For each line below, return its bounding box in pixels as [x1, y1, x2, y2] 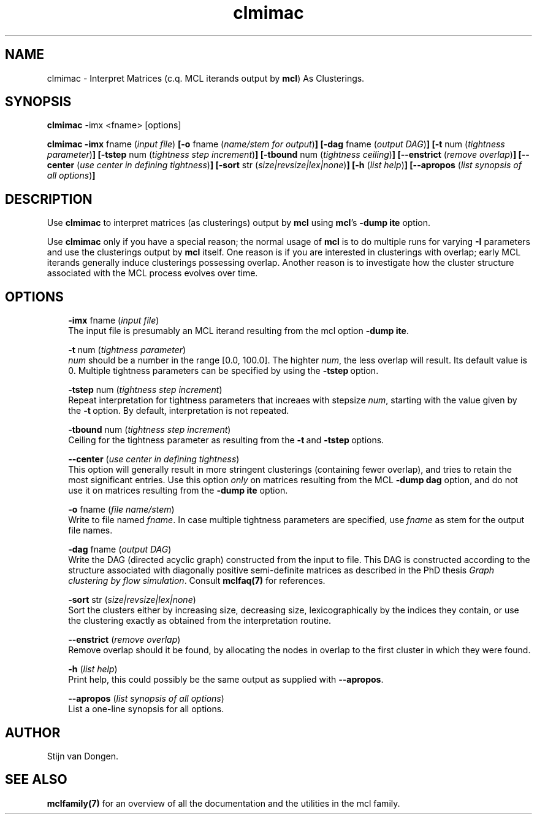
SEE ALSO [5, 772, 67, 788]
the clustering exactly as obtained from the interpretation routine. [68, 615, 332, 626]
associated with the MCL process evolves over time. [47, 268, 258, 279]
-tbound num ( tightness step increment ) [68, 424, 231, 435]
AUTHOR [5, 724, 61, 740]
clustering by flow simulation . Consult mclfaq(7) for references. [68, 575, 326, 586]
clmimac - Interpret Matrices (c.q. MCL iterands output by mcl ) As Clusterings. [47, 72, 365, 83]
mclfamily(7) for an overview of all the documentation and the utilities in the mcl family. [47, 798, 400, 809]
